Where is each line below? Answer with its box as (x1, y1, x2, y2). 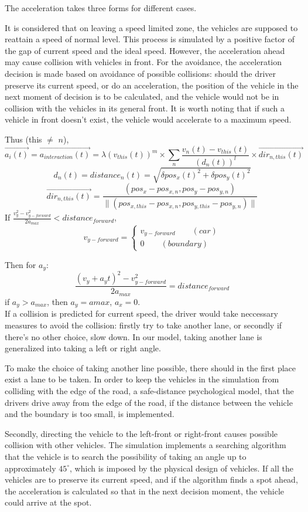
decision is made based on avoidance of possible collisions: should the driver (5, 67, 276, 79)
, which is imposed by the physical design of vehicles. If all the (70, 462, 293, 474)
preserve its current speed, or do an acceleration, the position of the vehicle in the (5, 79, 299, 91)
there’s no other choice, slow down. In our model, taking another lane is (5, 330, 262, 343)
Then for (5, 258, 36, 270)
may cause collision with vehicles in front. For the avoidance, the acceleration (5, 56, 282, 68)
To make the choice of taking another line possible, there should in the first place (5, 361, 296, 374)
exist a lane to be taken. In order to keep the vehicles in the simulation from (5, 373, 279, 385)
